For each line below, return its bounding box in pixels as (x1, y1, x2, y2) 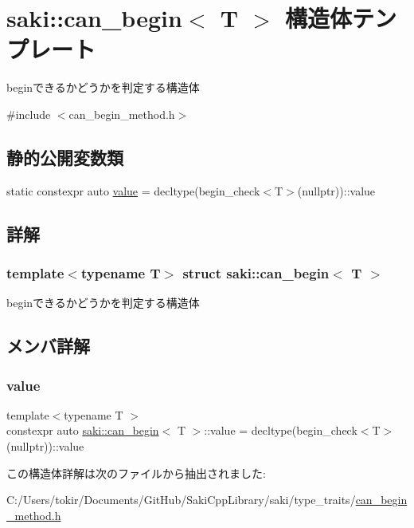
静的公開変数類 (6, 144, 123, 169)
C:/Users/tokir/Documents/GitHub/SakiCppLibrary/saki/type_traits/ (6, 491, 356, 508)
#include (6, 105, 51, 122)
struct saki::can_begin (182, 263, 330, 282)
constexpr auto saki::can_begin (6, 422, 159, 439)
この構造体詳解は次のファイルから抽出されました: (6, 464, 266, 481)
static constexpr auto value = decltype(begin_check (6, 182, 260, 199)
